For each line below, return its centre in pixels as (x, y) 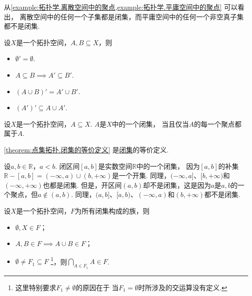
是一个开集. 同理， (141, 175)
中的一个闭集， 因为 (168, 166)
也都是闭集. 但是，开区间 (82, 185)
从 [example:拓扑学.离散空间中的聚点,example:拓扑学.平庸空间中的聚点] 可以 (121, 7)
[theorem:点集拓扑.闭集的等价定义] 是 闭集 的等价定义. (86, 149)
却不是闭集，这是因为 (177, 185)
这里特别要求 (36, 287)
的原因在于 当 (97, 287)
